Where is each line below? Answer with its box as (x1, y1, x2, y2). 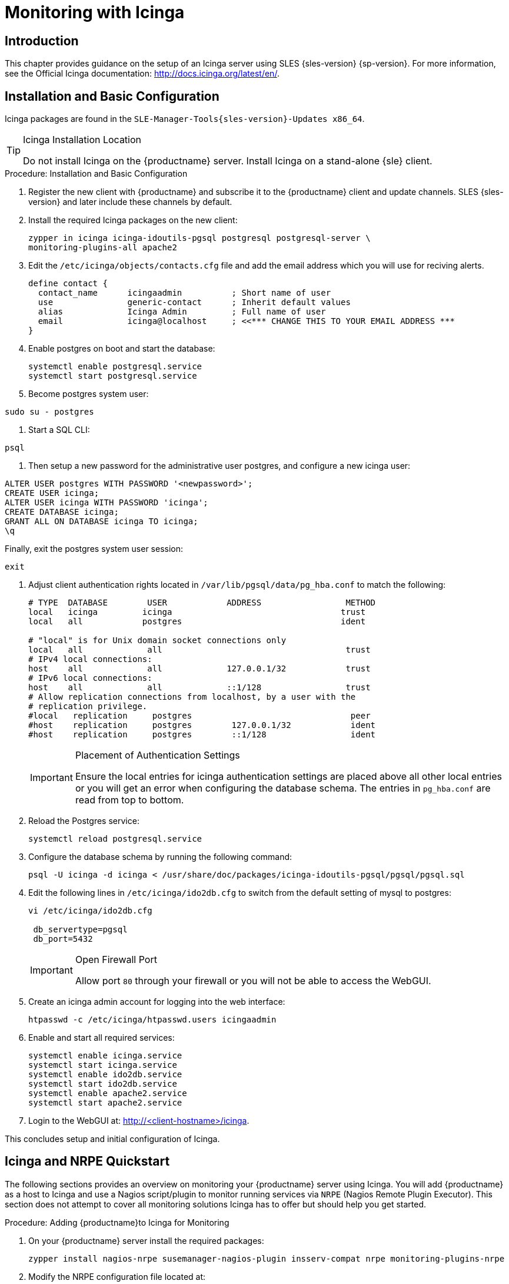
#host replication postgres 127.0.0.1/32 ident (28, 720, 376, 730)
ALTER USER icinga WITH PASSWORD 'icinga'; (5, 498, 208, 508)
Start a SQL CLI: (28, 425, 90, 435)
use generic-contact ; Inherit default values (38, 297, 351, 307)
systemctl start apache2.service (28, 1098, 182, 1108)
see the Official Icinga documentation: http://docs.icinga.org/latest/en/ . (5, 68, 280, 79)
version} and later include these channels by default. (28, 197, 232, 207)
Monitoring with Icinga (5, 2, 185, 22)
